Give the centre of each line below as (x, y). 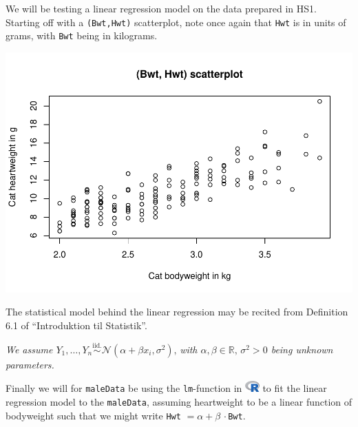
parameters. (30, 364)
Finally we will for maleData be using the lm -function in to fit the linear (166, 388)
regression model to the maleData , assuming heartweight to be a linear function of (179, 402)
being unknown (302, 349)
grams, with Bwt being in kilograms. (82, 35)
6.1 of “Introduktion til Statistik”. (76, 325)
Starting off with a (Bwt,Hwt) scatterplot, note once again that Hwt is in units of (176, 22)
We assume (29, 349)
